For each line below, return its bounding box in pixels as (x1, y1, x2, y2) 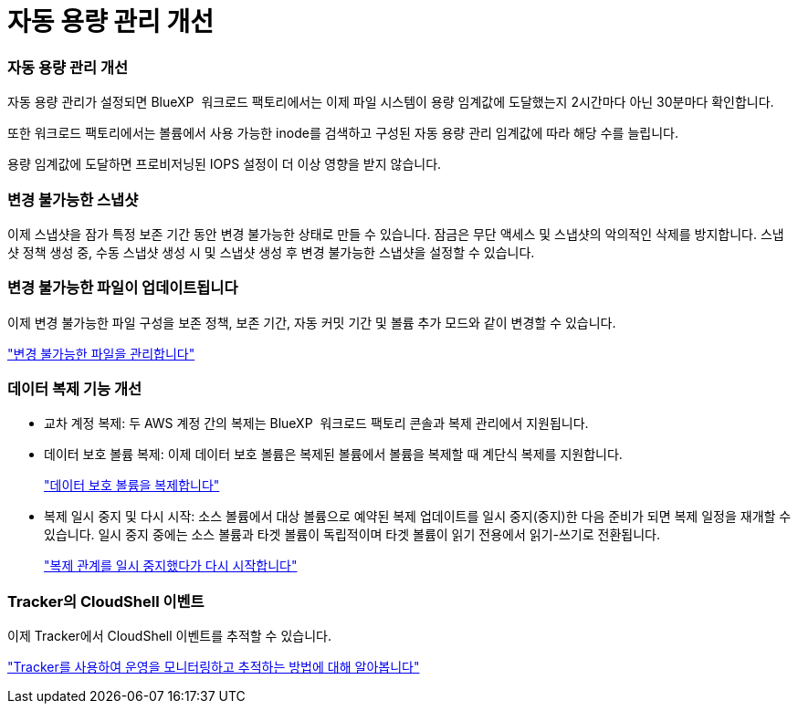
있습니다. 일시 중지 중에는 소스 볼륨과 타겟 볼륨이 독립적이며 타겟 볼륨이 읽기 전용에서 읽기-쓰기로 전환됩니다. (44, 527, 660, 543)
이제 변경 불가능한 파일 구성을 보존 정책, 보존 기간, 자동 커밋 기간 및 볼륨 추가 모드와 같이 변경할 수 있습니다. (7, 314, 616, 330)
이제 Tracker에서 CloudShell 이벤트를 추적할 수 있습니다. (7, 628, 331, 644)
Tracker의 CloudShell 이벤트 (7, 591, 205, 611)
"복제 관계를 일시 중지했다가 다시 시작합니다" (44, 558, 298, 574)
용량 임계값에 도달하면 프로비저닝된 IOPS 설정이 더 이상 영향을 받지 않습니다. (7, 156, 442, 173)
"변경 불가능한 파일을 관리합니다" (7, 345, 195, 361)
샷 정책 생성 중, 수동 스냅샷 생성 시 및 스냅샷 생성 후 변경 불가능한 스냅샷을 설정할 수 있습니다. (7, 244, 535, 260)
